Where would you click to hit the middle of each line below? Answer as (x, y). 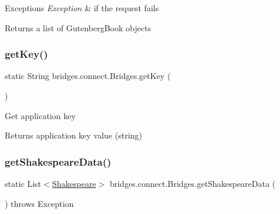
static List (23, 183)
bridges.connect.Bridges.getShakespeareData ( (193, 183)
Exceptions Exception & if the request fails (82, 8)
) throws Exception (39, 203)
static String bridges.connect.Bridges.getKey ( (88, 76)
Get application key (40, 115)
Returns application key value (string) (74, 135)
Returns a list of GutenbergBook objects (78, 27)
